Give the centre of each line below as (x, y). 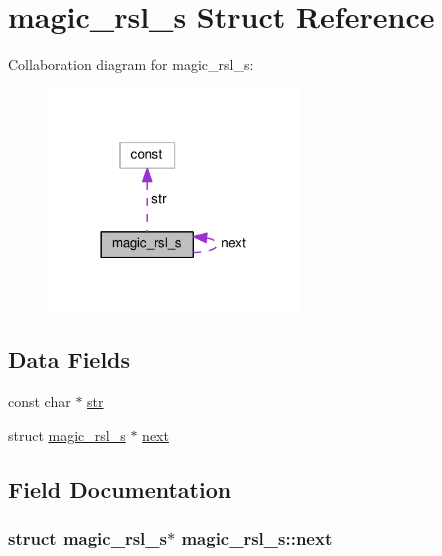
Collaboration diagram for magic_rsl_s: (131, 64)
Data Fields (69, 359)
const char (39, 401)
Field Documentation (120, 488)
